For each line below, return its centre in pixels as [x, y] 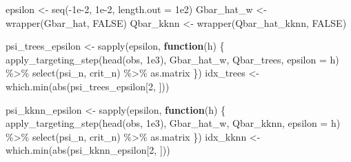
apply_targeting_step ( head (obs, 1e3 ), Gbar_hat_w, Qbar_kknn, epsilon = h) [173, 123]
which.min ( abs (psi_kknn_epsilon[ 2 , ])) [88, 150]
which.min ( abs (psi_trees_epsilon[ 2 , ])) [88, 86]
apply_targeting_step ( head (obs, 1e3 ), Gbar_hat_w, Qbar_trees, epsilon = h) [172, 59]
